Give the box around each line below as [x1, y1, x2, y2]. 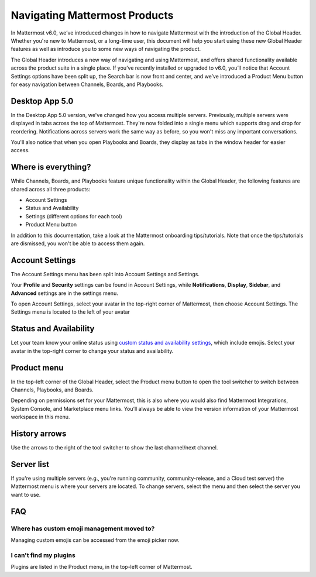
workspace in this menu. [11, 413, 70, 421]
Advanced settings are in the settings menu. [11, 290, 118, 297]
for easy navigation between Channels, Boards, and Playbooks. [11, 81, 164, 88]
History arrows [11, 429, 67, 439]
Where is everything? [11, 162, 91, 172]
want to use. [11, 491, 41, 498]
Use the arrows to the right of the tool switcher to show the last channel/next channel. [11, 444, 218, 451]
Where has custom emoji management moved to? [11, 524, 155, 533]
